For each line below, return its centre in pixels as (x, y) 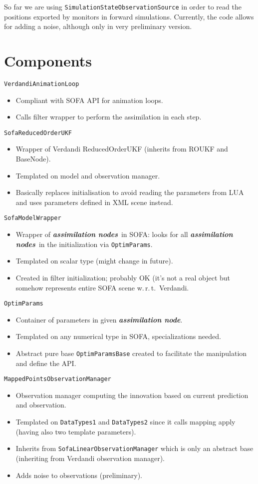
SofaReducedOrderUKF (38, 133)
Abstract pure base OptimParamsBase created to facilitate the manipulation (131, 353)
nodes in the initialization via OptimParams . (84, 244)
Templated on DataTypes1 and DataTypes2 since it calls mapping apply (126, 422)
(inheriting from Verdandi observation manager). (90, 458)
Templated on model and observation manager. (88, 175)
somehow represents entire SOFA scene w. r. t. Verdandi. (102, 287)
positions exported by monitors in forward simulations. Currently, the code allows (129, 16)
